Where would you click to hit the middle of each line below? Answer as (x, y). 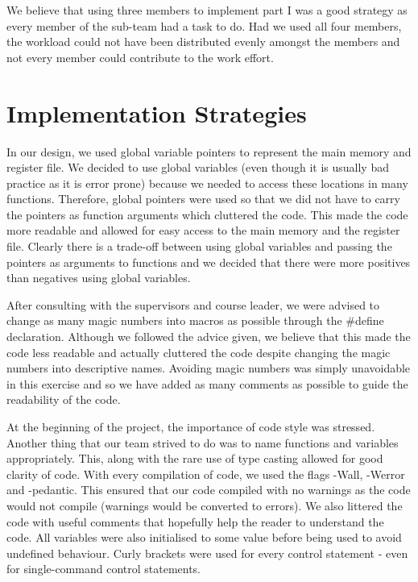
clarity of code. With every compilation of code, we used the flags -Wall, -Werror (206, 474)
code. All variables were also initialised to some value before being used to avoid (204, 537)
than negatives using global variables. (99, 278)
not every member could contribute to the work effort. (140, 57)
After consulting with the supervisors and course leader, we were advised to (193, 304)
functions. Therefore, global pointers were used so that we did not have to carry (203, 199)
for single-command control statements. (104, 569)
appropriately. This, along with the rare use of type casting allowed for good (195, 458)
